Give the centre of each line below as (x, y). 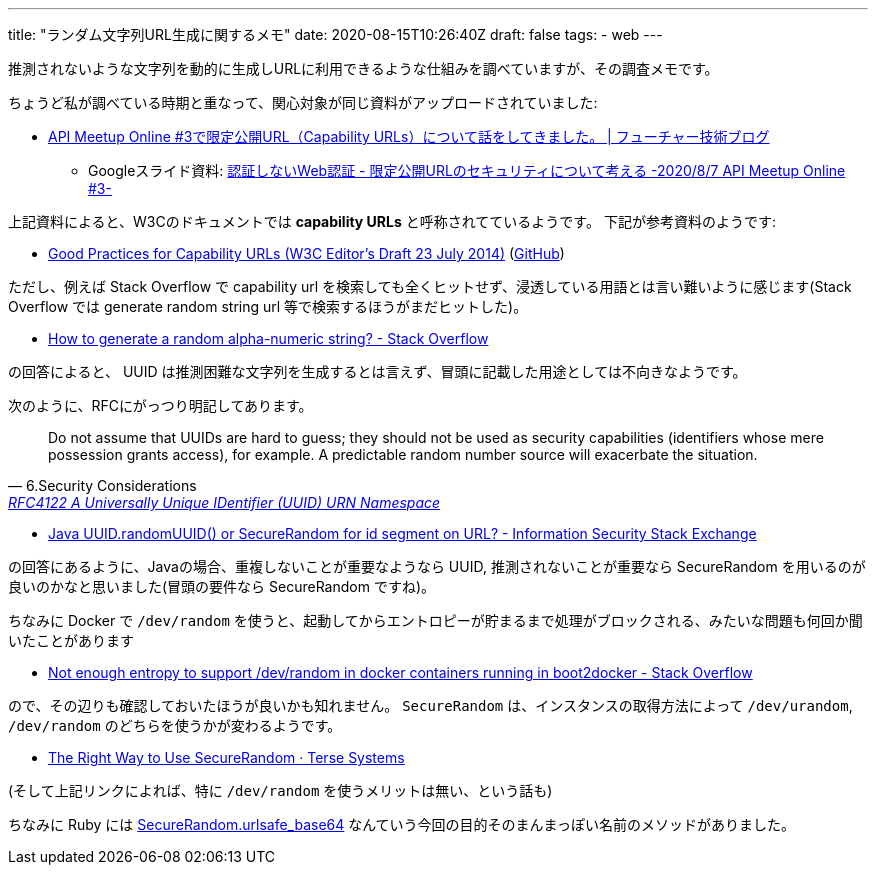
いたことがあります (71, 640)
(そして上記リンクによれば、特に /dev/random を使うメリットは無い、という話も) (280, 790)
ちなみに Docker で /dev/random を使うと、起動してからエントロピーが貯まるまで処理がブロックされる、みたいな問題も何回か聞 (435, 620)
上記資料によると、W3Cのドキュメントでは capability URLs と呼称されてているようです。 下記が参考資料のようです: (392, 221)
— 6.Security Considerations (102, 485)
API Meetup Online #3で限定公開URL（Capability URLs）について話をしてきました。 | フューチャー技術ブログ (409, 136)
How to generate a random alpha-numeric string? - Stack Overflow (268, 338)
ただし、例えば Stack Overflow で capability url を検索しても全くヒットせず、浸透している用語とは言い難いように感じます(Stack (430, 286)
